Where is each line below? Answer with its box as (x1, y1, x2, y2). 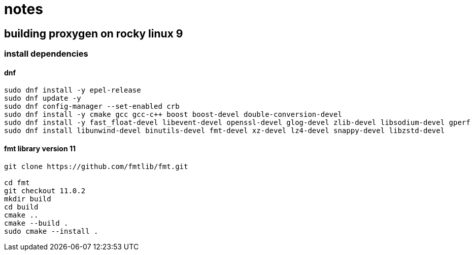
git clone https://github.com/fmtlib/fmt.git (4, 162, 188, 171)
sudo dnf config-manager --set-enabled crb (4, 102, 180, 111)
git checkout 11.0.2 (4, 186, 86, 195)
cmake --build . (4, 219, 69, 227)
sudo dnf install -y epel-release (4, 86, 141, 95)
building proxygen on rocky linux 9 (4, 27, 183, 40)
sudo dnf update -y (4, 94, 81, 103)
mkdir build (4, 194, 51, 203)
